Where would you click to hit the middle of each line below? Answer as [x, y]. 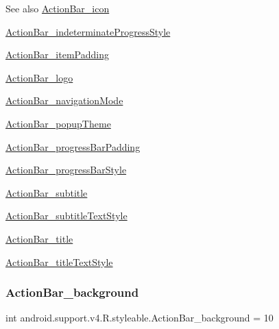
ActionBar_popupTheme [58, 123]
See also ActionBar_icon [58, 8]
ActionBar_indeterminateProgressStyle [88, 31]
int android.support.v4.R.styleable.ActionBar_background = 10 [139, 318]
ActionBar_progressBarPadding [73, 146]
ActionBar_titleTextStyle [59, 261]
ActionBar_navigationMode [64, 100]
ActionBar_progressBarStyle [66, 170]
